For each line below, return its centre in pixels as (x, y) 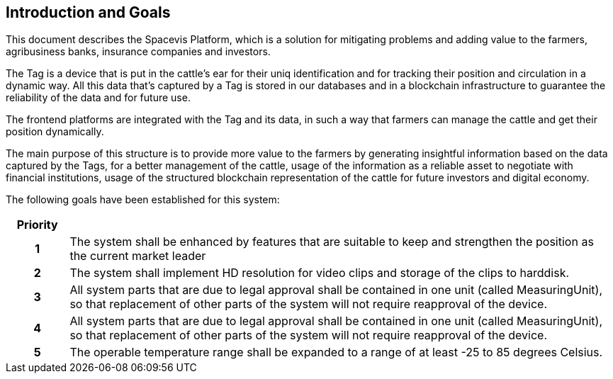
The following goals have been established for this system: (143, 200)
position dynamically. (55, 132)
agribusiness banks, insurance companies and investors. (138, 52)
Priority (37, 225)
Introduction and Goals (88, 12)
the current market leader (138, 256)
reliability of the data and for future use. (98, 98)
